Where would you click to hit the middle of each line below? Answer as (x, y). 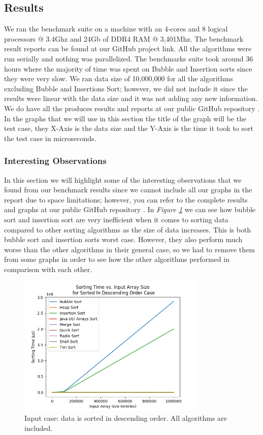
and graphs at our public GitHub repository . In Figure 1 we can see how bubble (130, 209)
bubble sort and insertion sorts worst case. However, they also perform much (123, 239)
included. (39, 428)
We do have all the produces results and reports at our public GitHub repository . (132, 108)
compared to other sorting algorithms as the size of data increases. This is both (128, 229)
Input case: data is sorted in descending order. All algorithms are (126, 418)
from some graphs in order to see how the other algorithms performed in (117, 259)
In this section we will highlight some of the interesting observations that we (123, 179)
